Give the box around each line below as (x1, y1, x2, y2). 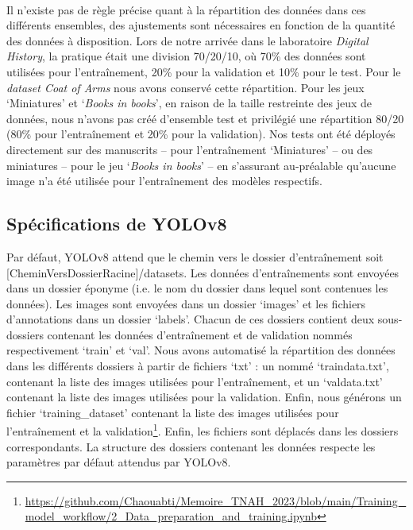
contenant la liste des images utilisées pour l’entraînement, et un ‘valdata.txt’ (6, 373, 383, 389)
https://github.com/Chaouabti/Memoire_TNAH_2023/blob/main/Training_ (25, 492, 407, 509)
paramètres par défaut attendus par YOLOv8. (6, 454, 231, 470)
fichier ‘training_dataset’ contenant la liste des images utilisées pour (6, 404, 339, 420)
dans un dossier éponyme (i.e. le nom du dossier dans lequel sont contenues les (6, 280, 388, 296)
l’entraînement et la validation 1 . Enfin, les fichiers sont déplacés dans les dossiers (6, 420, 399, 439)
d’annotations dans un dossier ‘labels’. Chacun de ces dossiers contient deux (6, 311, 375, 327)
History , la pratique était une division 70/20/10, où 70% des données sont (6, 48, 366, 64)
